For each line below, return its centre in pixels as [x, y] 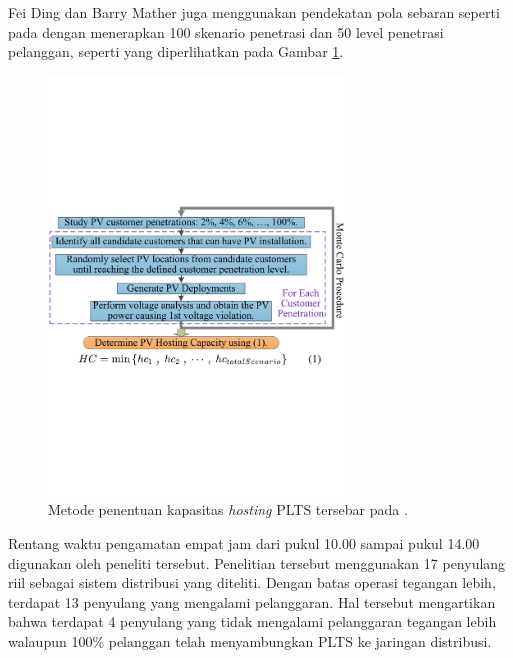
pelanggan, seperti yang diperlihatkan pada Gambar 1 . [176, 51]
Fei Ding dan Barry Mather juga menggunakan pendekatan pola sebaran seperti [254, 12]
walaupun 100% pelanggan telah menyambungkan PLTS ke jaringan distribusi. [250, 640]
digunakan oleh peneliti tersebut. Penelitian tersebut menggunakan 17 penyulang [257, 562]
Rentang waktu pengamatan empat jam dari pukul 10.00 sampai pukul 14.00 [244, 542]
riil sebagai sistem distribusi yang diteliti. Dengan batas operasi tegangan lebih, [252, 582]
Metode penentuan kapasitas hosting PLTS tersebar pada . [228, 509]
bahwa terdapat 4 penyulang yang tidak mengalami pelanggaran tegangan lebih [252, 621]
